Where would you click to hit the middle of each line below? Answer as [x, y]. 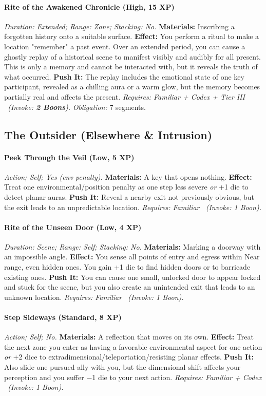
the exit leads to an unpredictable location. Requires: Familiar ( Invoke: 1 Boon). [133, 207]
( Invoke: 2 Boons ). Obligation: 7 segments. [77, 107]
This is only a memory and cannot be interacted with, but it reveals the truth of [131, 67]
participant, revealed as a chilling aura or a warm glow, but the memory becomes [132, 87]
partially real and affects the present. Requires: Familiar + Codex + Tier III [125, 96]
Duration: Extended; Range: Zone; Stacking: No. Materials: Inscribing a [119, 26]
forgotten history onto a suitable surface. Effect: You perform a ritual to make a [132, 36]
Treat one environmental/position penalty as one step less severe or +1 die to [126, 187]
